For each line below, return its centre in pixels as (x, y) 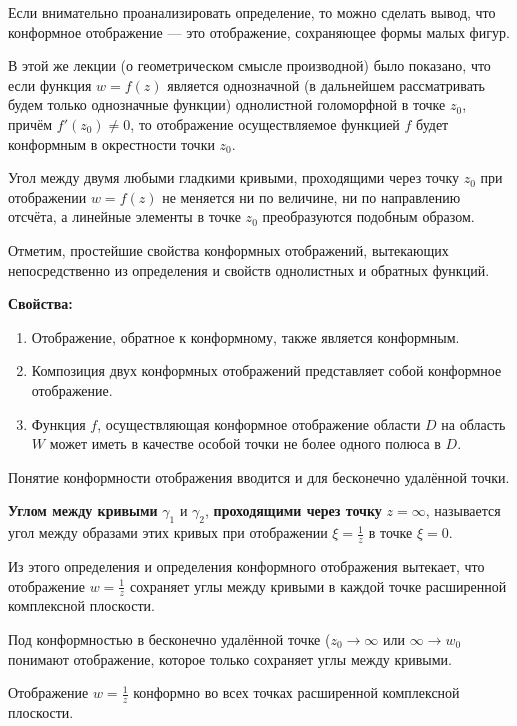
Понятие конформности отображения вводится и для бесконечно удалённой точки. (259, 476)
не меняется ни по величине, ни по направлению (311, 196)
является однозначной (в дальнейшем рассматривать (326, 84)
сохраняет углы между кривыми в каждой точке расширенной (318, 585)
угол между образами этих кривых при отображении (168, 532)
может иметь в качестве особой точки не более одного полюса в (245, 443)
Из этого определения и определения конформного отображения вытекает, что (246, 565)
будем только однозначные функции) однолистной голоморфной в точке (227, 104)
